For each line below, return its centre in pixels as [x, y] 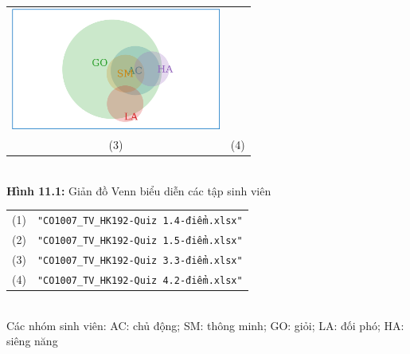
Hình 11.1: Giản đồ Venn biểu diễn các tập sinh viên [139, 190]
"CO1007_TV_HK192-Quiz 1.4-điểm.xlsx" [140, 221]
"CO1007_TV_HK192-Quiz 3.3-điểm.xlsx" [140, 260]
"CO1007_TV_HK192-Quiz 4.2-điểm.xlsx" [140, 280]
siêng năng [32, 341]
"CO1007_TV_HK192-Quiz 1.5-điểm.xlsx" [140, 241]
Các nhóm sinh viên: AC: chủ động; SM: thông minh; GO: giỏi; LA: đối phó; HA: [205, 325]
